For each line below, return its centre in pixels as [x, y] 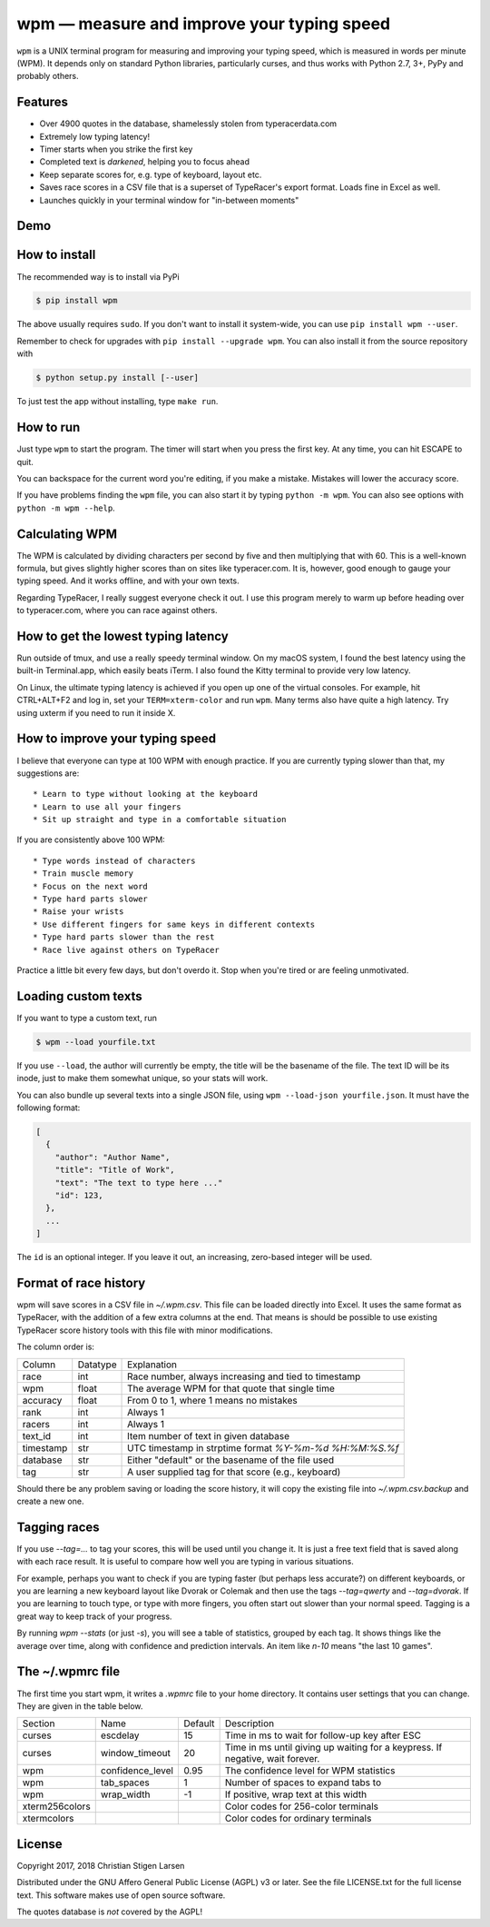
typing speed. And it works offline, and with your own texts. [128, 581]
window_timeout [136, 1753]
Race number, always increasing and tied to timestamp [244, 1376]
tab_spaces [125, 1783]
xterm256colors [56, 1806]
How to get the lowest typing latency [122, 636]
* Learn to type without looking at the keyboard [146, 794]
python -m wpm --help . [66, 508]
